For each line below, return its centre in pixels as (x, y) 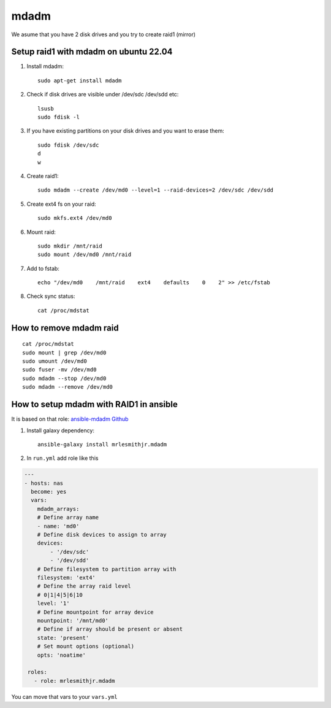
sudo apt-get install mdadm (80, 80)
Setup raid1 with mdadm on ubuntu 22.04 (92, 52)
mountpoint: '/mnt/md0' (73, 620)
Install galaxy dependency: (61, 430)
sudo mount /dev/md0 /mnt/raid (85, 255)
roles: (37, 672)
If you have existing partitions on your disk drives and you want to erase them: (126, 131)
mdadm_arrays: (58, 509)
